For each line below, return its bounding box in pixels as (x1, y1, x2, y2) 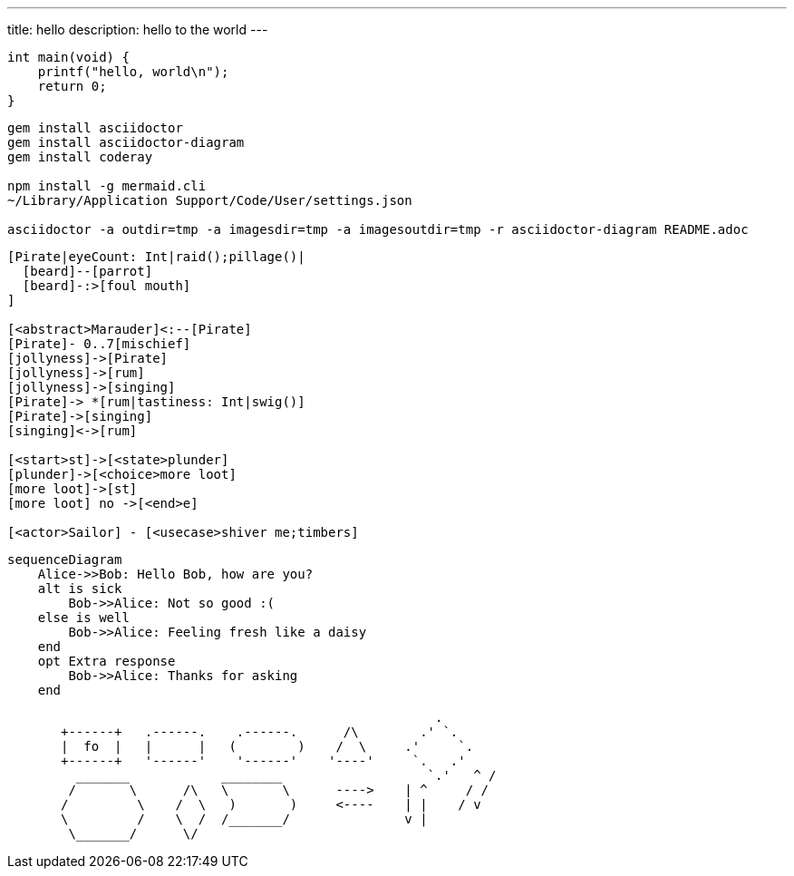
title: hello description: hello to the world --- (7, 22, 268, 37)
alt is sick (37, 581, 122, 596)
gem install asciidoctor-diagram (7, 135, 245, 150)
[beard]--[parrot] (22, 264, 153, 278)
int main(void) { (7, 50, 130, 64)
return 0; (37, 79, 107, 93)
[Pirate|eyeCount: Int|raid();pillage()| (7, 249, 305, 264)
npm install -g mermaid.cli (7, 179, 207, 193)
